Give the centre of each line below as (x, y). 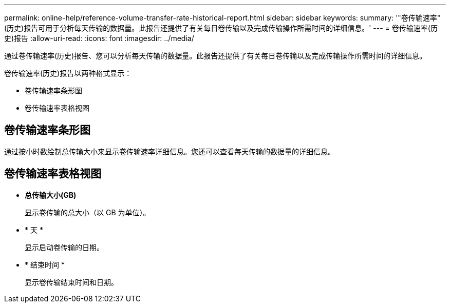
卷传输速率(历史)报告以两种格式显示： (68, 73)
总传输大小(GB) (51, 195)
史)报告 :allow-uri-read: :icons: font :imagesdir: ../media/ (99, 38)
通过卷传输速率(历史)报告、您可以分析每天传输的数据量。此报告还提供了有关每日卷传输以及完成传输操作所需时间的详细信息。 (215, 56)
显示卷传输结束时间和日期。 (71, 282)
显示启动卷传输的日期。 (64, 247)
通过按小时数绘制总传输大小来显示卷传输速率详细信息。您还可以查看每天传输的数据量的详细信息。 (170, 151)
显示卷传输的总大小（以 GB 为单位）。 (88, 212)
